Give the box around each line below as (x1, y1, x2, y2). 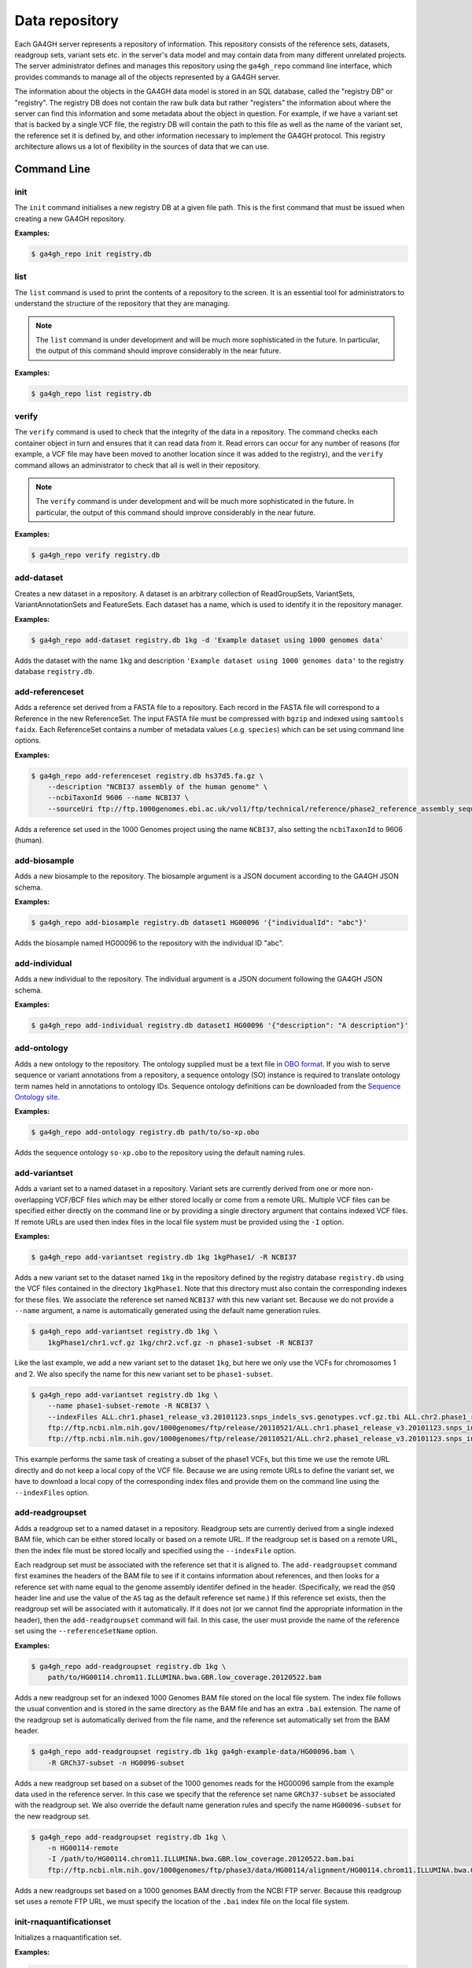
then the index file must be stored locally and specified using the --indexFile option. (14, 1545, 297, 1555)
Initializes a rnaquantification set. (14, 1933, 122, 1942)
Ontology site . (14, 1092, 61, 1101)
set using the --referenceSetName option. (14, 1626, 158, 1636)
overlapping (14, 1195, 54, 1204)
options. (14, 736, 42, 745)
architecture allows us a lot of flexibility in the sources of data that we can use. (14, 142, 269, 151)
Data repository (14, 12, 120, 29)
